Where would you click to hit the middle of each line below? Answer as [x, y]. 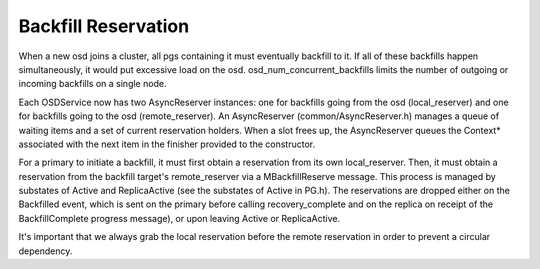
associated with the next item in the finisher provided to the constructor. [166, 144]
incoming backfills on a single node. [92, 84]
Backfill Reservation [104, 26]
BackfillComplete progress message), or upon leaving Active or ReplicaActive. [179, 218]
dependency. [45, 251]
